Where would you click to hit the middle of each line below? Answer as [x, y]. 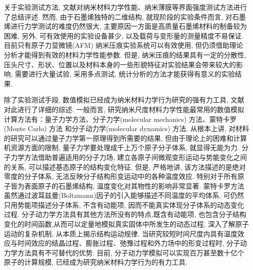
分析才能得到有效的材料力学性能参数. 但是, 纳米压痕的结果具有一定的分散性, [125, 54]
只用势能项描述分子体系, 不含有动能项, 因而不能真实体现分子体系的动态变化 [124, 204]
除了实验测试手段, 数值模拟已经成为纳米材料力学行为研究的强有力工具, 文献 [124, 100]
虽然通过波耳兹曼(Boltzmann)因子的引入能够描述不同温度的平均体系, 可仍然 [124, 195]
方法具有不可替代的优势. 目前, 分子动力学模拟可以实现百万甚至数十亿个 [131, 252]
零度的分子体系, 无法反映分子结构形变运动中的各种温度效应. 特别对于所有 [121, 176]
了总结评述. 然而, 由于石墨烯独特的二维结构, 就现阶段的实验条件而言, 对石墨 [125, 16]
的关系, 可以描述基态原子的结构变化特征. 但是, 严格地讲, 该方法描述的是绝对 [125, 166]
